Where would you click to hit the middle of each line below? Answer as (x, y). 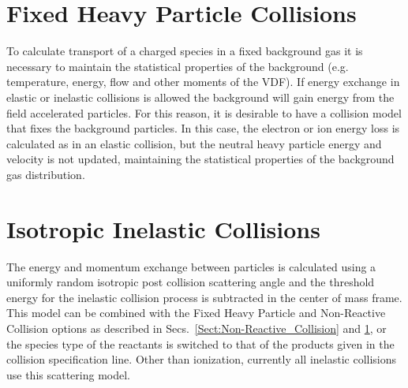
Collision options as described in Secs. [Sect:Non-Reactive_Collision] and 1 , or (197, 328)
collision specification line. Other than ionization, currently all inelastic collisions (202, 359)
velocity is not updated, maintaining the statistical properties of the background (200, 159)
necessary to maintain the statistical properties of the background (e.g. (178, 66)
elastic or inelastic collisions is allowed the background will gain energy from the (200, 97)
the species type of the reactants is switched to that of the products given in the (200, 343)
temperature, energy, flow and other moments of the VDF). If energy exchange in (203, 82)
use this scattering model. (68, 374)
